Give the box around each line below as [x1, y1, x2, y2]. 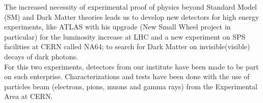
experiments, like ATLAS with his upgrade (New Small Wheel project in [4, 21, 231, 32]
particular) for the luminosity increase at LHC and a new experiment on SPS [4, 31, 246, 42]
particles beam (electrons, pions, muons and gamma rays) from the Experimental [4, 81, 257, 91]
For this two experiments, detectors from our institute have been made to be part [4, 61, 259, 72]
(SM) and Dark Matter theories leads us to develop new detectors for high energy [4, 11, 259, 22]
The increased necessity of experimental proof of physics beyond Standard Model [4, 2, 257, 12]
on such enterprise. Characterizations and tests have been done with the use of [4, 71, 250, 82]
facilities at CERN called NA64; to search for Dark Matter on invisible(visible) [4, 41, 250, 52]
